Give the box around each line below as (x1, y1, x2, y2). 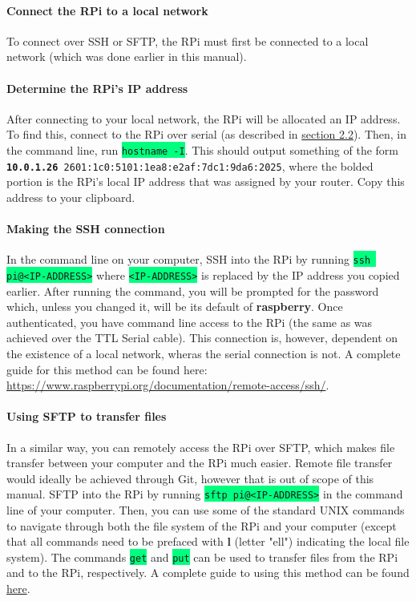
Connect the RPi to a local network (6, 2, 208, 18)
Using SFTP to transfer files (6, 408, 167, 425)
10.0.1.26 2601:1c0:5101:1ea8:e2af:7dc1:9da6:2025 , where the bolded (6, 157, 374, 174)
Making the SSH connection (6, 220, 165, 237)
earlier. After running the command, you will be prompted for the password (6, 282, 379, 299)
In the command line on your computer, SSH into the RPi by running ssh (6, 251, 371, 268)
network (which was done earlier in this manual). (6, 48, 247, 65)
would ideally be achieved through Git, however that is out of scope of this (6, 470, 374, 486)
